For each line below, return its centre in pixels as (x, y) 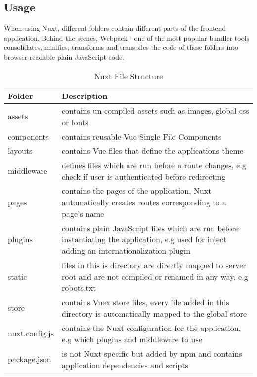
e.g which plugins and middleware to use (132, 339)
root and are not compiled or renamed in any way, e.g (155, 276)
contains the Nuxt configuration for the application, (151, 328)
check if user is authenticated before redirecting (144, 176)
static (18, 276)
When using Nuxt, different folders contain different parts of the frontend (115, 28)
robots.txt (79, 287)
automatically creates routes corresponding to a (144, 202)
